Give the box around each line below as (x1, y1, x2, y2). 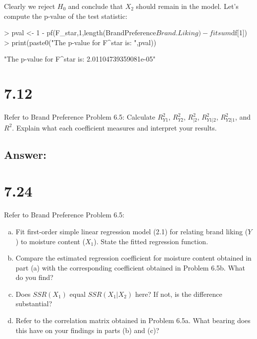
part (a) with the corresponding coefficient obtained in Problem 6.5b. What (15, 262, 246, 272)
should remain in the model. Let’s (136, 1, 239, 11)
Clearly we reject (4, 1, 55, 11)
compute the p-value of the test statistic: (4, 10, 128, 21)
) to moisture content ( (15, 236, 85, 246)
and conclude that (68, 1, 123, 11)
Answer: (4, 146, 47, 162)
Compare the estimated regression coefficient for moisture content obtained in (15, 253, 252, 263)
